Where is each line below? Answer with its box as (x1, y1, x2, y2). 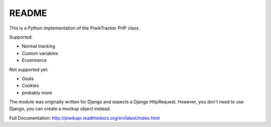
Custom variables (22, 50, 58, 56)
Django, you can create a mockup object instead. (9, 105, 111, 112)
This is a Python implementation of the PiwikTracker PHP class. (9, 25, 140, 31)
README (9, 7, 47, 18)
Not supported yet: (9, 66, 49, 72)
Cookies (22, 82, 39, 88)
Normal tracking (22, 43, 55, 49)
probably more (22, 89, 53, 95)
